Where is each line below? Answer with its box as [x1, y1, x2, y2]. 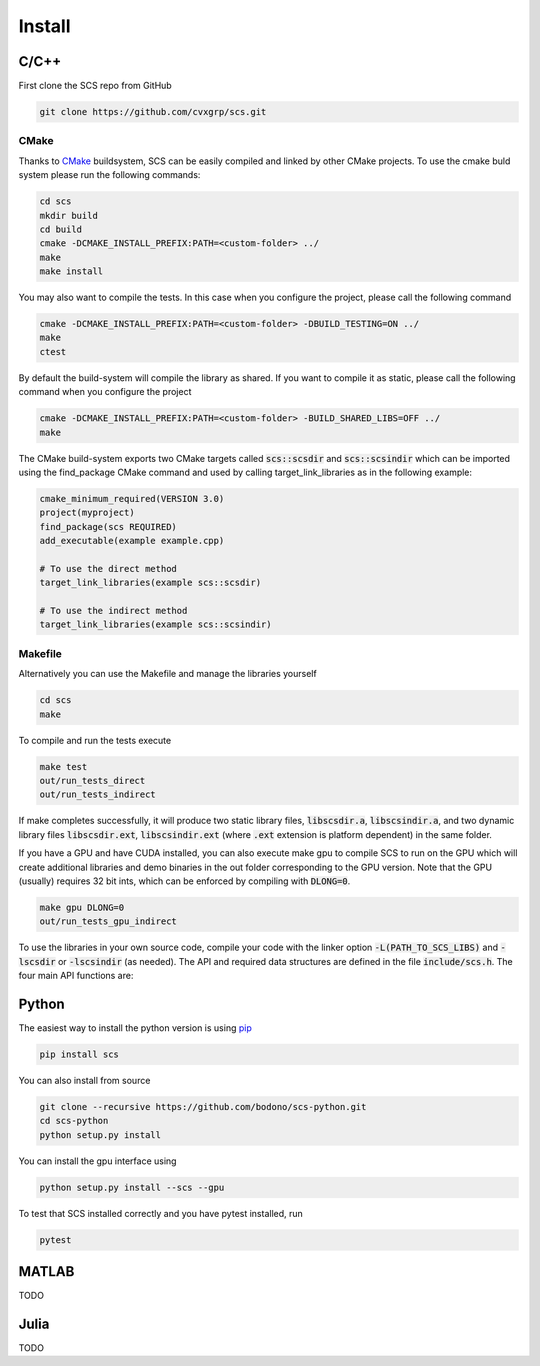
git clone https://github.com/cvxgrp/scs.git [39, 106, 267, 118]
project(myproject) [39, 507, 135, 519]
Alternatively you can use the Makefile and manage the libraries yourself [18, 668, 317, 680]
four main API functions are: [18, 970, 134, 982]
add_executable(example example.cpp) [39, 535, 225, 547]
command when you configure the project [18, 386, 192, 398]
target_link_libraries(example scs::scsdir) [39, 577, 262, 589]
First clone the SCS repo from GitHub [18, 80, 172, 92]
